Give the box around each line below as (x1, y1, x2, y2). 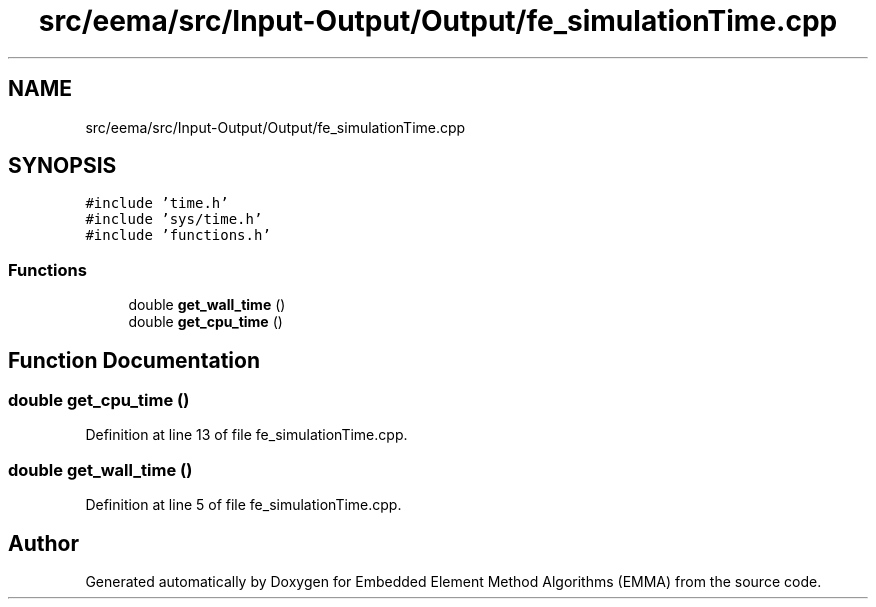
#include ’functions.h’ (85, 227, 271, 244)
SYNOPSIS (8, 153, 117, 179)
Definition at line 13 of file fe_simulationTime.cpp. (85, 426, 408, 444)
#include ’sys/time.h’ (85, 211, 263, 228)
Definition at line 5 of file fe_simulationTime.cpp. (85, 496, 402, 514)
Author (8, 530, 79, 556)
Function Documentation (8, 347, 260, 373)
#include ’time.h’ (85, 195, 229, 212)
